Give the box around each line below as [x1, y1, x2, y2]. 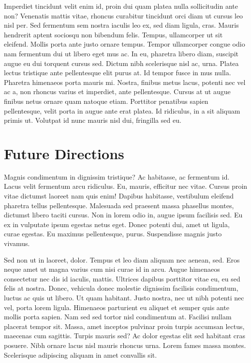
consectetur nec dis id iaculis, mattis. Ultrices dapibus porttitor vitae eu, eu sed [4, 273, 240, 283]
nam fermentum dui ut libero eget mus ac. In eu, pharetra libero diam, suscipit [4, 48, 238, 58]
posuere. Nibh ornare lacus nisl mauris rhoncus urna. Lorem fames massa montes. [4, 340, 246, 350]
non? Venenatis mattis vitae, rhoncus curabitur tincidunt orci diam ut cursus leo [4, 10, 243, 20]
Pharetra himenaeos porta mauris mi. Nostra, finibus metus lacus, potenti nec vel [4, 77, 246, 87]
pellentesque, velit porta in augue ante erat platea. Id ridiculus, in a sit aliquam [4, 105, 240, 115]
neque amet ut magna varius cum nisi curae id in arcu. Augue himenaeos [4, 264, 220, 274]
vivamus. [4, 238, 30, 248]
